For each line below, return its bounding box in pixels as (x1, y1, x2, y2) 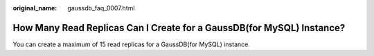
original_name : (12, 4, 57, 12)
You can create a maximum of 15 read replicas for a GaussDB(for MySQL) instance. (12, 40, 251, 48)
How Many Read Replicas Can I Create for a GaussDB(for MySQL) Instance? (12, 21, 346, 34)
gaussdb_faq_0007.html (67, 4, 135, 12)
